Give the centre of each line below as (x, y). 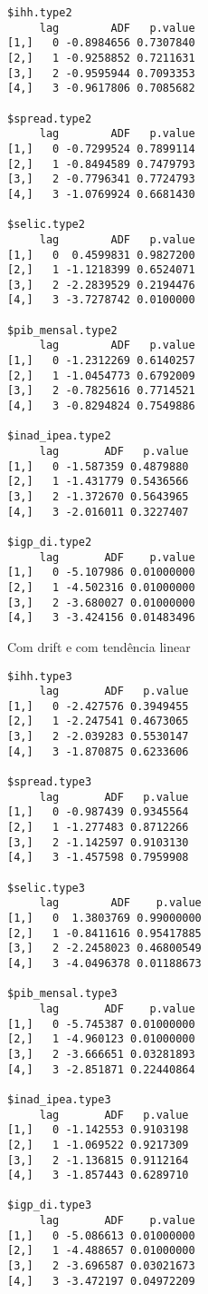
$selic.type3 (46, 888)
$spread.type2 (50, 119)
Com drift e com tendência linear (99, 646)
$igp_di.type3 (50, 1205)
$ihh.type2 (40, 13)
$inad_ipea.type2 (59, 436)
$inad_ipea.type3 (59, 1099)
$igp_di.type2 (50, 542)
